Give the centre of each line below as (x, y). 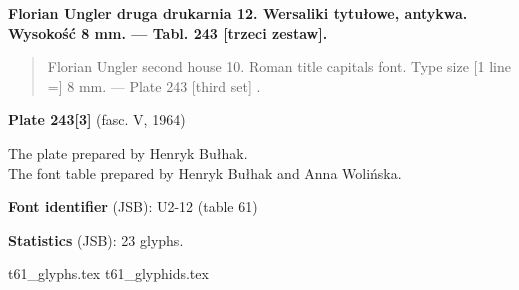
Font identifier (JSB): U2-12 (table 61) (133, 206)
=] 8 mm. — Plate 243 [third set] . (154, 85)
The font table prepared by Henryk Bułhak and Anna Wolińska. (205, 172)
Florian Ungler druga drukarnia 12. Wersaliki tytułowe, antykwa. (238, 13)
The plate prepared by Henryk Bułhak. (128, 152)
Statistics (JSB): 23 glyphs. (96, 239)
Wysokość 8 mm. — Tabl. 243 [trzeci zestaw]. (168, 32)
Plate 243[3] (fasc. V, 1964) (97, 119)
